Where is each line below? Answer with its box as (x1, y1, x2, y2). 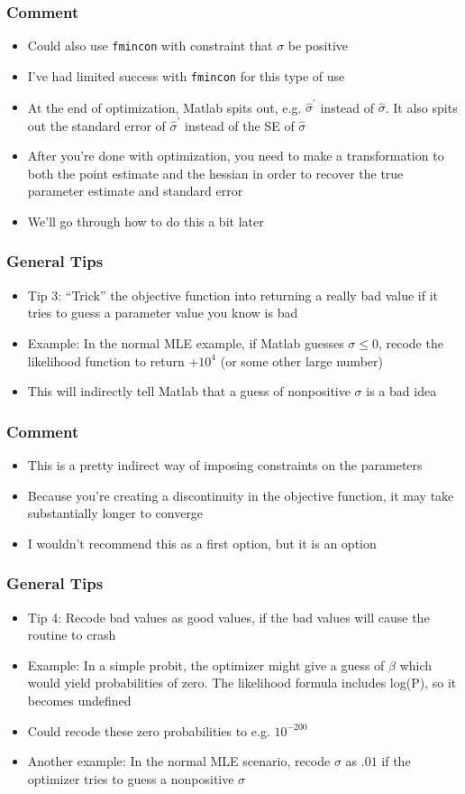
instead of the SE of (185, 115, 295, 134)
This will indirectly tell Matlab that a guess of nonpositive (27, 382, 351, 401)
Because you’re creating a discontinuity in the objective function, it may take (27, 485, 454, 504)
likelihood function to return (27, 351, 185, 370)
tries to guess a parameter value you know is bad (27, 303, 298, 322)
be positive (287, 36, 348, 55)
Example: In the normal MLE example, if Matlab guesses (27, 333, 344, 352)
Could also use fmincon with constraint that (27, 36, 273, 55)
